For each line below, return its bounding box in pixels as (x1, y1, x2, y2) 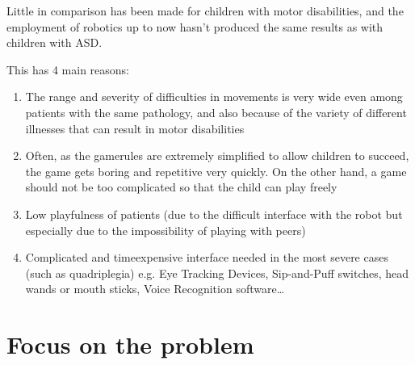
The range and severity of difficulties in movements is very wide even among (25, 88, 403, 105)
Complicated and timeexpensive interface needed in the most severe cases (25, 249, 388, 266)
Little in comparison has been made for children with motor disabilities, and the (6, 2, 404, 19)
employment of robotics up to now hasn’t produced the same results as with (6, 18, 384, 35)
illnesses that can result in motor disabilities (25, 120, 245, 136)
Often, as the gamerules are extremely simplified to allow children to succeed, (25, 147, 409, 164)
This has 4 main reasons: (6, 61, 129, 78)
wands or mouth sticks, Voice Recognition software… (25, 280, 285, 297)
